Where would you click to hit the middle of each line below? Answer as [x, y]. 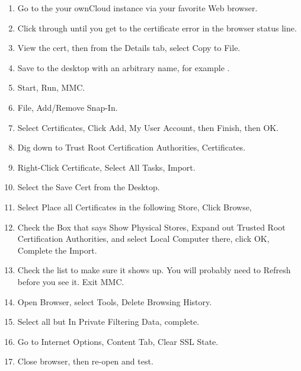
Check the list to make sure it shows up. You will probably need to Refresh [154, 270]
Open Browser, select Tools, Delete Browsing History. [115, 301]
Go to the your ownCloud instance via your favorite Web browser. [137, 8]
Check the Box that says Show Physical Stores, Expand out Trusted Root [151, 227]
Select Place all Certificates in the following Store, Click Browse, [135, 207]
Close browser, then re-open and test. [85, 361]
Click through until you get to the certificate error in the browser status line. [157, 28]
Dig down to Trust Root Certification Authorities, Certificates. [132, 147]
